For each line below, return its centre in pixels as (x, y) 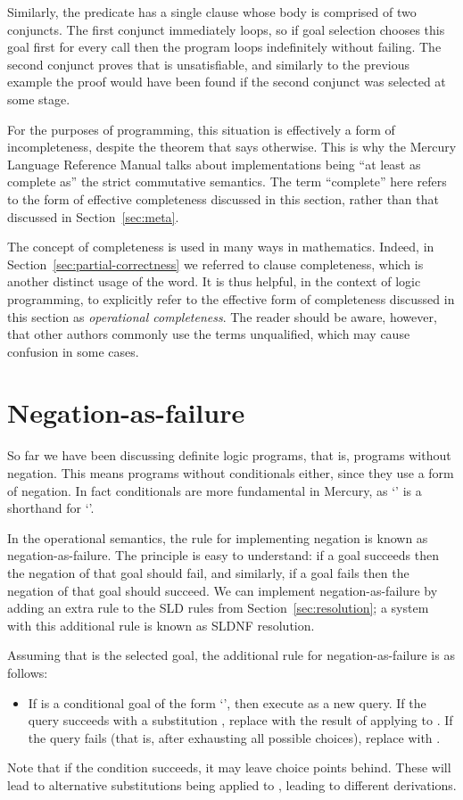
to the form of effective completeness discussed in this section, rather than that (223, 198)
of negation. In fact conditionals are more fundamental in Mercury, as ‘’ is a (215, 490)
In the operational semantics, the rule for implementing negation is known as (218, 537)
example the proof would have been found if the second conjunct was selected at (227, 82)
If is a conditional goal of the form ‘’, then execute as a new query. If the (227, 702)
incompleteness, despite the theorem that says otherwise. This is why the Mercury (232, 147)
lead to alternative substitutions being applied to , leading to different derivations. (232, 784)
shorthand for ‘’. (51, 508)
